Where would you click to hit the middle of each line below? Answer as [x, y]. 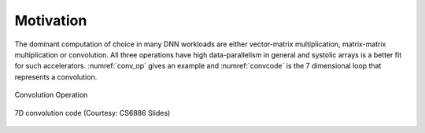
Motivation [51, 20]
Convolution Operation [51, 95]
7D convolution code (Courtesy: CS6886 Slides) [92, 113]
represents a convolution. [56, 77]
